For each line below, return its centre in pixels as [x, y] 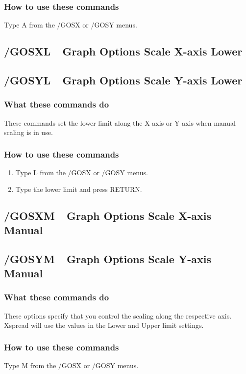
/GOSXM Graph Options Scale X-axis [108, 215]
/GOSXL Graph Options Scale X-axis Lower [123, 51]
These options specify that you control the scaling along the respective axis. [118, 315]
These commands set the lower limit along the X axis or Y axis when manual [120, 122]
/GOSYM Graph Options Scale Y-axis [108, 258]
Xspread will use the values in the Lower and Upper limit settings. [104, 325]
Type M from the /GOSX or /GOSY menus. [71, 365]
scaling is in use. [28, 132]
